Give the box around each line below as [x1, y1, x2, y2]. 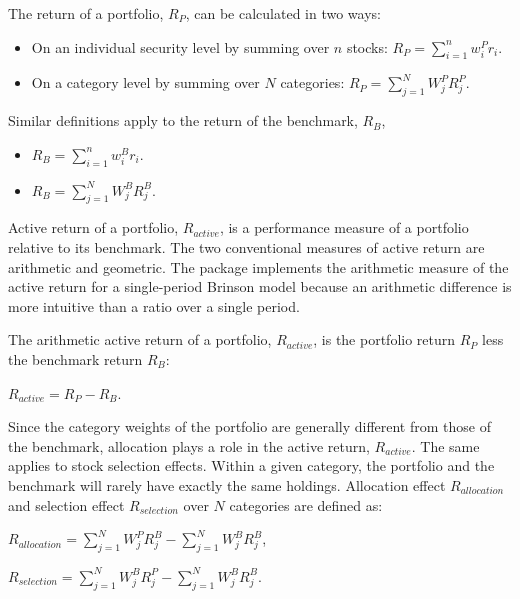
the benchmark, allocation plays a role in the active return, [8, 435, 370, 456]
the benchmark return [8, 348, 143, 369]
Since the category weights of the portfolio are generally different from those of [8, 416, 491, 437]
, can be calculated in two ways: [185, 3, 381, 23]
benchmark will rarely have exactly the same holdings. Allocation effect [8, 474, 446, 495]
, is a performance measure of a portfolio [219, 217, 469, 238]
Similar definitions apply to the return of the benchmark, [8, 110, 358, 131]
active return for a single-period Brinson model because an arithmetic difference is [8, 276, 512, 297]
